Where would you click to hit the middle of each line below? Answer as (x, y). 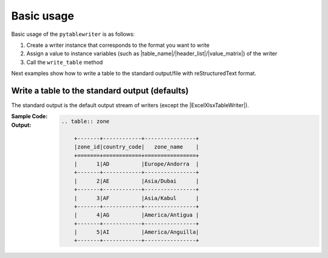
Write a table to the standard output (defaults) (100, 90)
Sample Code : (29, 116)
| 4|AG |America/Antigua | (137, 215)
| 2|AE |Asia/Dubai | (137, 181)
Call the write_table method (65, 62)
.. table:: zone (85, 121)
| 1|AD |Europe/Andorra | (137, 164)
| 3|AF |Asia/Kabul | (137, 198)
